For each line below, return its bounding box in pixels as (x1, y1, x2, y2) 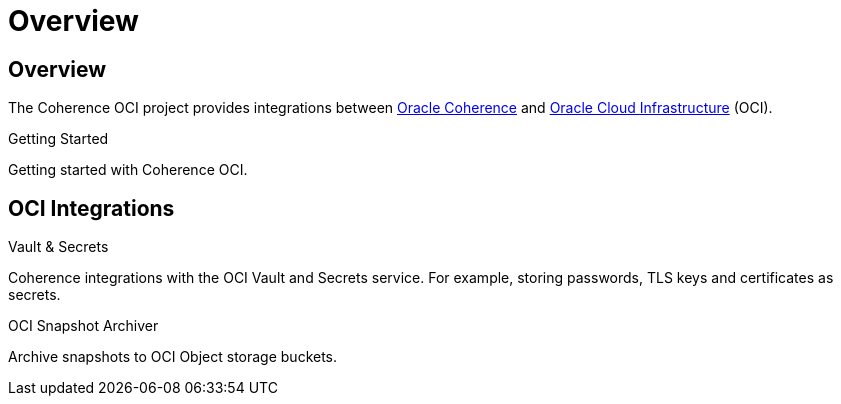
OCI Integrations (8, 195, 175, 221)
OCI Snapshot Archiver (8, 317, 159, 335)
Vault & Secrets (8, 238, 109, 256)
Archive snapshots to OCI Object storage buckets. (8, 348, 338, 366)
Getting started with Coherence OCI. (8, 161, 248, 179)
